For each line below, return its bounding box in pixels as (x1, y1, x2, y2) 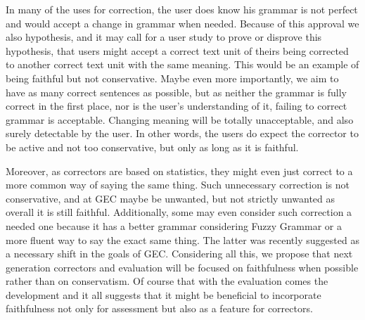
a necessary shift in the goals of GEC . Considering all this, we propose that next (6, 246, 353, 261)
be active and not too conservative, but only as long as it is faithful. (6, 139, 299, 154)
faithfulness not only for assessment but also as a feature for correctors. (6, 301, 313, 316)
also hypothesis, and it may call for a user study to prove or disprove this (6, 30, 322, 44)
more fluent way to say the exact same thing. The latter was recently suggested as (6, 232, 359, 247)
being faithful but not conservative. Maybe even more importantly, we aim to (6, 70, 339, 85)
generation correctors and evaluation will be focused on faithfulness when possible (6, 260, 359, 274)
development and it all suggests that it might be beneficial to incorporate (6, 287, 321, 302)
